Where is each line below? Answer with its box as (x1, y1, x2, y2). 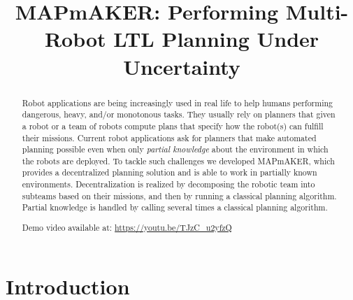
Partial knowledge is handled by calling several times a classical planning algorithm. (22, 201, 328, 213)
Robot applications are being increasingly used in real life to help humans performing (22, 97, 333, 108)
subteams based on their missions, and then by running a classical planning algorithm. (22, 190, 337, 201)
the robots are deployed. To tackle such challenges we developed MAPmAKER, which (22, 155, 335, 166)
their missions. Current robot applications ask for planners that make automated (22, 131, 317, 143)
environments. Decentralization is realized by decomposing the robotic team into (22, 178, 315, 190)
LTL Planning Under (113, 24, 319, 53)
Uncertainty (123, 52, 240, 80)
